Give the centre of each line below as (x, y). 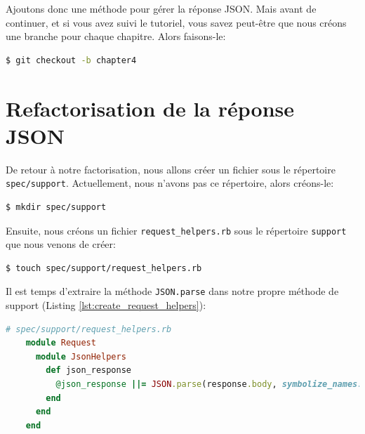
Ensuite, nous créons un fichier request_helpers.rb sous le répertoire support (176, 230)
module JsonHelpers (81, 356)
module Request (61, 343)
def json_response (88, 370)
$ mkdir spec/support (56, 207)
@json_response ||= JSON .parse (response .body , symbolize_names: (209, 384)
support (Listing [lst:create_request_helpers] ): (106, 305)
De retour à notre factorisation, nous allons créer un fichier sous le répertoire (171, 169)
